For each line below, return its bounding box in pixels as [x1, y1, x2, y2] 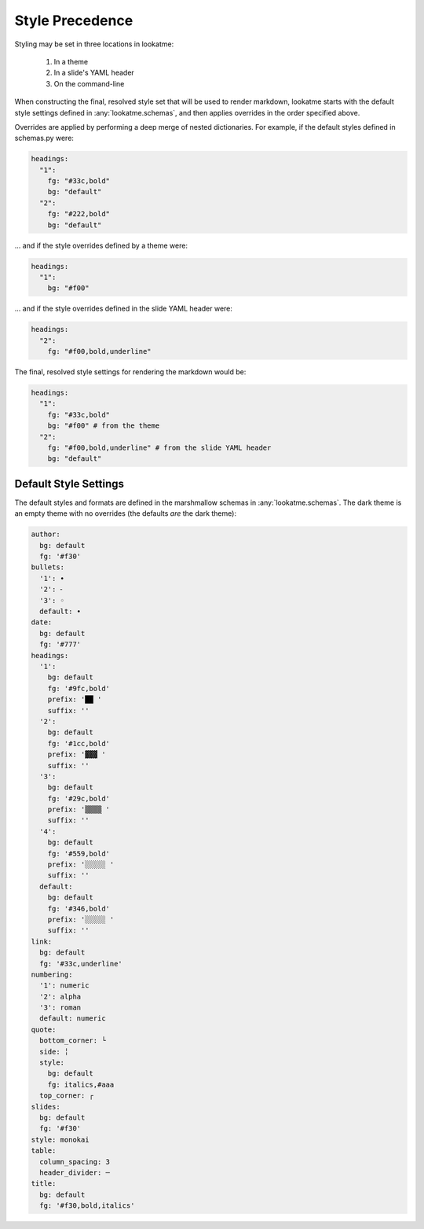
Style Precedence [14, 12, 133, 29]
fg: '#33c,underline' [39, 959, 123, 968]
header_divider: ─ [39, 1168, 110, 1177]
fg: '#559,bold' [47, 849, 110, 858]
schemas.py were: [14, 134, 75, 143]
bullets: [31, 563, 65, 572]
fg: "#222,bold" [47, 209, 110, 219]
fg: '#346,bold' [47, 904, 110, 913]
